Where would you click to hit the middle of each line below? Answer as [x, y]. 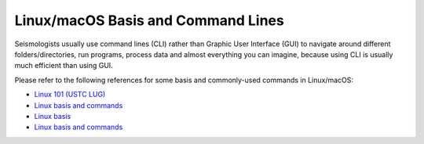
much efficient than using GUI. [64, 66]
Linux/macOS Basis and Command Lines [149, 20]
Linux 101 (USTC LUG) [70, 95]
